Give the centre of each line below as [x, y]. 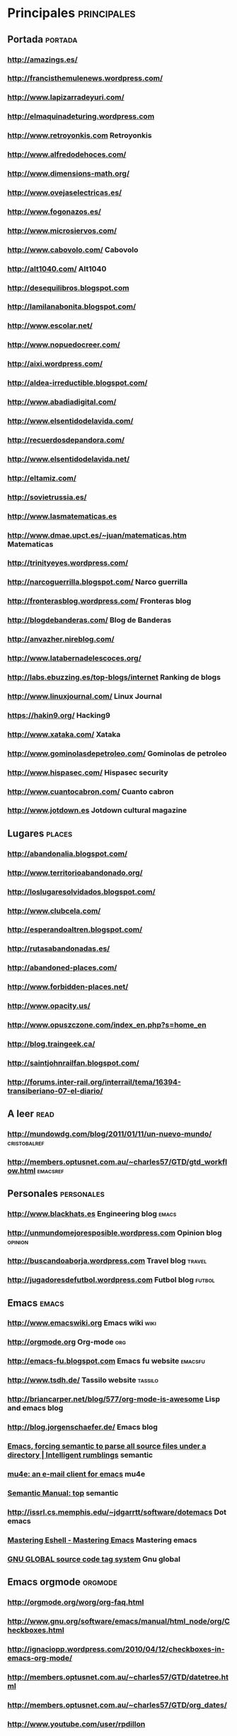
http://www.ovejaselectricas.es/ [65, 192]
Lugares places [40, 833]
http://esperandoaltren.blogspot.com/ [75, 929]
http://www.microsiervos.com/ [62, 231]
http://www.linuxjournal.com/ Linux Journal [85, 696]
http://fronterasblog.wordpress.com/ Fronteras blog [99, 601]
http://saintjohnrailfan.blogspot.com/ [73, 1063]
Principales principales [71, 13]
